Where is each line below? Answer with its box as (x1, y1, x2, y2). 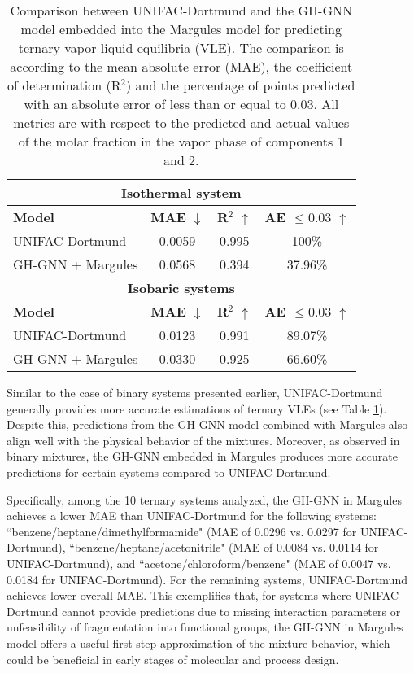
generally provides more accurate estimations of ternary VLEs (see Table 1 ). (7, 400, 387, 417)
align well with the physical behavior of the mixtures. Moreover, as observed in (7, 431, 400, 448)
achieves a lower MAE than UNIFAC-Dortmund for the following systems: (7, 507, 377, 524)
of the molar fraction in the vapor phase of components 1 (18, 132, 344, 151)
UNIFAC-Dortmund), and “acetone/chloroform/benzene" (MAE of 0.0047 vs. (7, 554, 391, 571)
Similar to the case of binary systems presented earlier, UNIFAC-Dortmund (7, 384, 383, 400)
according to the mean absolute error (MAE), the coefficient (10, 57, 353, 76)
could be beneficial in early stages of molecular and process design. (7, 650, 339, 667)
